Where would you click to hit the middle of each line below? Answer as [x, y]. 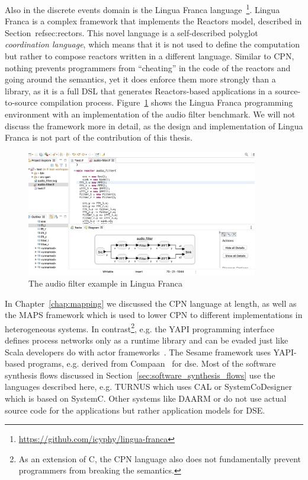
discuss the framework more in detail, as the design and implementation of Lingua [154, 125]
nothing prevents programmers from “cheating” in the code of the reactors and [148, 67]
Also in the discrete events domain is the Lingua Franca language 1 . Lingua [142, 9]
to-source [21, 102]
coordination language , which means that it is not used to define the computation [152, 44]
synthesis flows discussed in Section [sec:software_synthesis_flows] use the [140, 375]
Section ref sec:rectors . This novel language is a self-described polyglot [131, 32]
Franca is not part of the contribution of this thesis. [99, 137]
